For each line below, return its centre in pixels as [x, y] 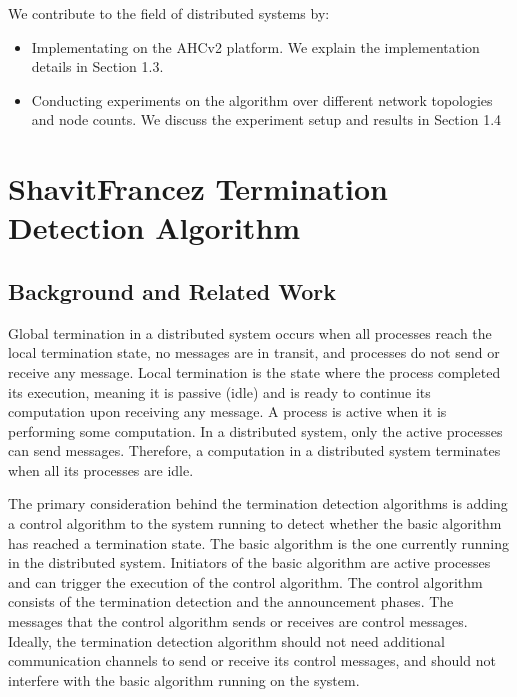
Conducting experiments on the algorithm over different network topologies [262, 99]
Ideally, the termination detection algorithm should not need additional [226, 640]
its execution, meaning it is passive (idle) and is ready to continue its [219, 391]
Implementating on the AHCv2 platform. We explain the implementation [255, 46]
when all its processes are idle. [101, 469]
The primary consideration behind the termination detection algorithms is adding [258, 503]
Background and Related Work [172, 290]
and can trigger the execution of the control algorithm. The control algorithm [245, 581]
